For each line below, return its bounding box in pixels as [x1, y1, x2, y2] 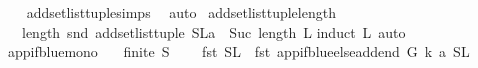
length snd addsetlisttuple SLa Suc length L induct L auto [21, 21, 406, 42]
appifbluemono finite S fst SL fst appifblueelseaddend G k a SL [7, 41, 470, 62]
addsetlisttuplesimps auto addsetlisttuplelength [26, 2, 336, 22]
